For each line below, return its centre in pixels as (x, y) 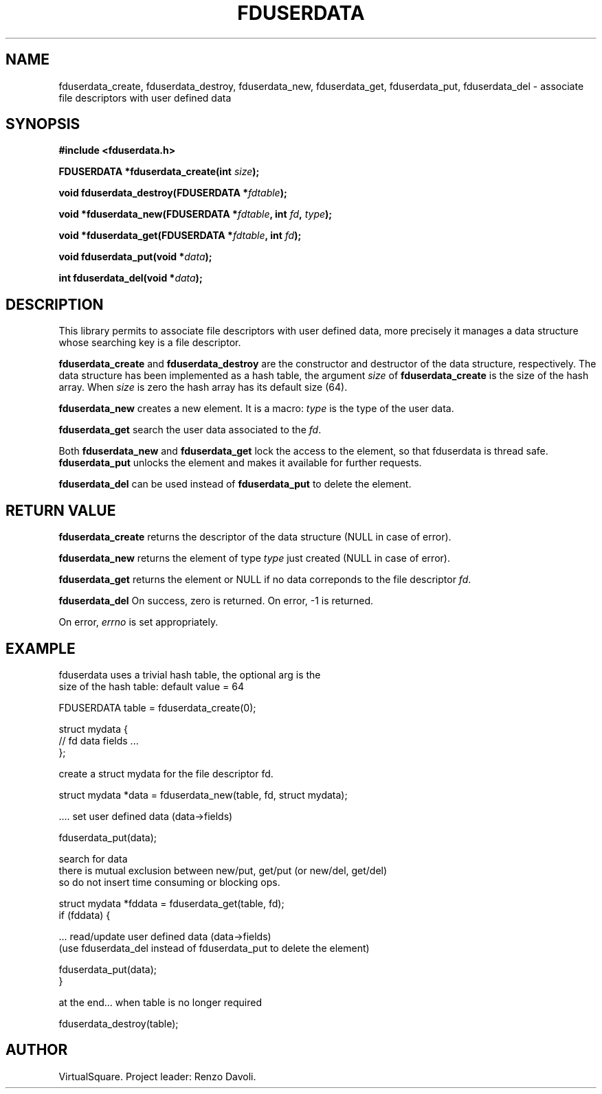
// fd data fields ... (99, 740)
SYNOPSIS (43, 124)
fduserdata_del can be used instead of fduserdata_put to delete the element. (235, 484)
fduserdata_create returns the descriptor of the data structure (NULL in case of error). (255, 537)
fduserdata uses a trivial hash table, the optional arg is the (190, 674)
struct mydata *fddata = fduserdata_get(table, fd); (171, 903)
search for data (93, 858)
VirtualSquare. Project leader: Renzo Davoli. (157, 1076)
